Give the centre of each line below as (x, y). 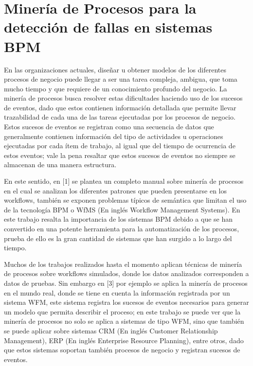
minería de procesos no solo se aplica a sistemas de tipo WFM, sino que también (124, 321)
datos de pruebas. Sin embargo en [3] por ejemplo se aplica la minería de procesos (126, 283)
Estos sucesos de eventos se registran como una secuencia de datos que (109, 127)
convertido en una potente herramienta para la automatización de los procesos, (122, 228)
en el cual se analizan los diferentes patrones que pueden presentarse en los (115, 190)
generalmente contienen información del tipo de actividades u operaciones (114, 136)
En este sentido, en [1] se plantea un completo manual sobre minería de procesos (124, 181)
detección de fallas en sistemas (108, 27)
